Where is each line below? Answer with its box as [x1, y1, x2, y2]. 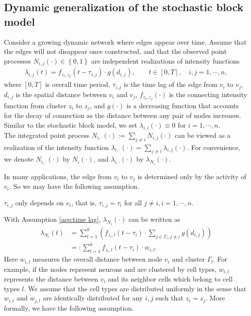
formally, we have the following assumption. [4, 302, 134, 313]
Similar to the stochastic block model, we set [4, 119, 137, 130]
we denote [4, 154, 34, 164]
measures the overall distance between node [33, 254, 162, 264]
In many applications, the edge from [4, 171, 112, 181]
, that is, [71, 197, 97, 207]
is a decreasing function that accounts [126, 100, 239, 110]
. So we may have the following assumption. [9, 181, 139, 191]
